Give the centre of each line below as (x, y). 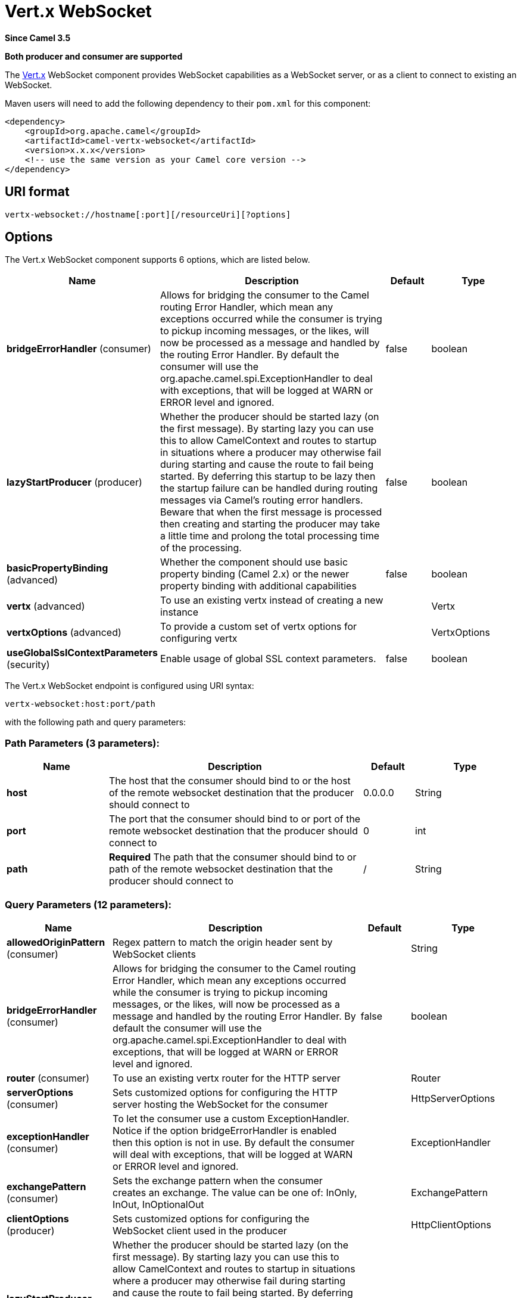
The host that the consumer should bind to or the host (230, 781)
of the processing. (201, 548)
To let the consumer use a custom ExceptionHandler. (231, 1118)
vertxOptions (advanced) (64, 633)
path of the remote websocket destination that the (221, 869)
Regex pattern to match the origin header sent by (223, 942)
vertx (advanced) (46, 606)
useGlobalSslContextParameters (82, 653)
